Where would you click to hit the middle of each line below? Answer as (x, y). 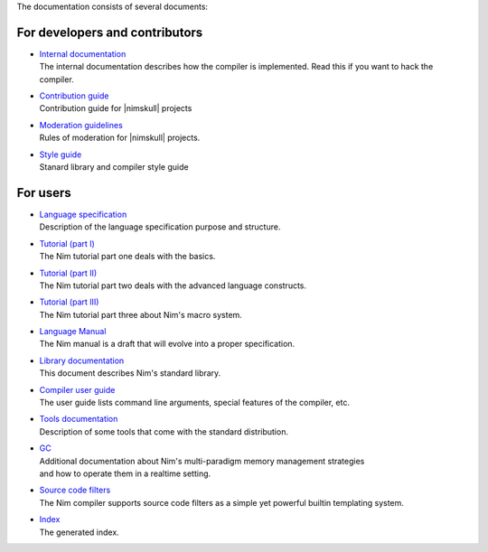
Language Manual (73, 332)
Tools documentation (79, 419)
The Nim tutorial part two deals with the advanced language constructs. (173, 285)
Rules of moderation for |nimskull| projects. (120, 138)
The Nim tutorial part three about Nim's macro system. (141, 314)
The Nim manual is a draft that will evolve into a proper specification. (167, 344)
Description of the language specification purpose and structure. (160, 227)
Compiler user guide (77, 389)
